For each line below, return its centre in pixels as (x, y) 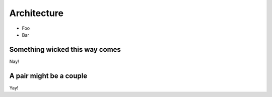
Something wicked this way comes (65, 50)
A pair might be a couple (48, 76)
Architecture (37, 13)
